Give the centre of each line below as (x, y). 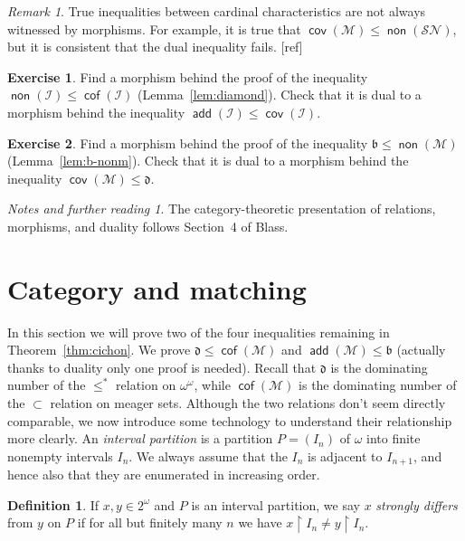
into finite (394, 438)
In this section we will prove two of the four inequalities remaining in (199, 332)
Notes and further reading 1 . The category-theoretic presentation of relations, (222, 209)
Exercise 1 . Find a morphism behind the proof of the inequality (188, 76)
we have (260, 522)
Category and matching (157, 288)
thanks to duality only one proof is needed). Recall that (162, 367)
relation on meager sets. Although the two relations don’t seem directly (248, 403)
